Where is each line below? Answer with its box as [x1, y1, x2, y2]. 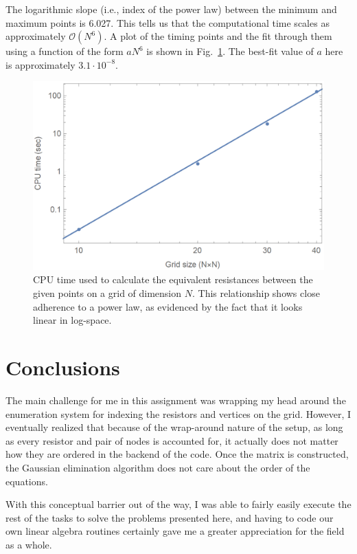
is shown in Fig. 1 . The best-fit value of [146, 44, 314, 58]
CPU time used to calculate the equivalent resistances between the [33, 272, 313, 287]
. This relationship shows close [192, 286, 320, 300]
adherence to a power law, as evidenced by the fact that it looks [33, 299, 303, 313]
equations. [5, 474, 48, 488]
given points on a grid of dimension [33, 286, 182, 300]
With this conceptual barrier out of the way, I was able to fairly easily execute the [5, 497, 352, 511]
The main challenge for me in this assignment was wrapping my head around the [5, 392, 346, 407]
